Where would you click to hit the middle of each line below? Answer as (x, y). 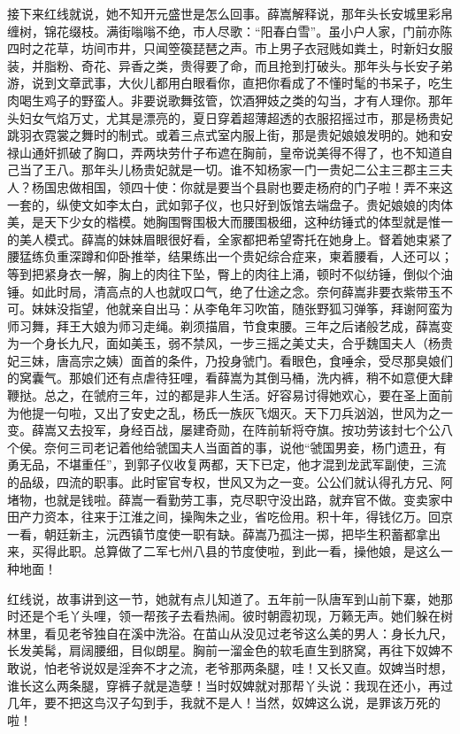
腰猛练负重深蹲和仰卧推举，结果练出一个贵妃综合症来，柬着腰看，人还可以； (230, 256)
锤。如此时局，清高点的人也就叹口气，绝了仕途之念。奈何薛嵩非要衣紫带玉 (224, 291)
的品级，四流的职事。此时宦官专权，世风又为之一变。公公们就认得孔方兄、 (224, 482)
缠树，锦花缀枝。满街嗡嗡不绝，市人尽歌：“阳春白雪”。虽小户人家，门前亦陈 (230, 31)
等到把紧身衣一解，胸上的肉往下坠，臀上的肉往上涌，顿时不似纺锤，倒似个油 (230, 273)
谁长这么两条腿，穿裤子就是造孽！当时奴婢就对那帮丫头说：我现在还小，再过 (230, 685)
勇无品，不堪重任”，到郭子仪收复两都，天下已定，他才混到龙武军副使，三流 (227, 464)
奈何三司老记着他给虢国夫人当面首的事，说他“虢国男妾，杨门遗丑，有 (245, 447)
